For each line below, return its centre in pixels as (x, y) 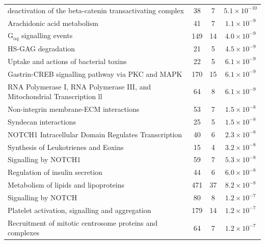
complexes (23, 233)
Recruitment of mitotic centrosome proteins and (83, 222)
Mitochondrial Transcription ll (55, 96)
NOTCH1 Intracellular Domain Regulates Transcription (95, 134)
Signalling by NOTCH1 (44, 159)
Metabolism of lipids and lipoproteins (66, 185)
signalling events (47, 35)
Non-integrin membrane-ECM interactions (74, 109)
